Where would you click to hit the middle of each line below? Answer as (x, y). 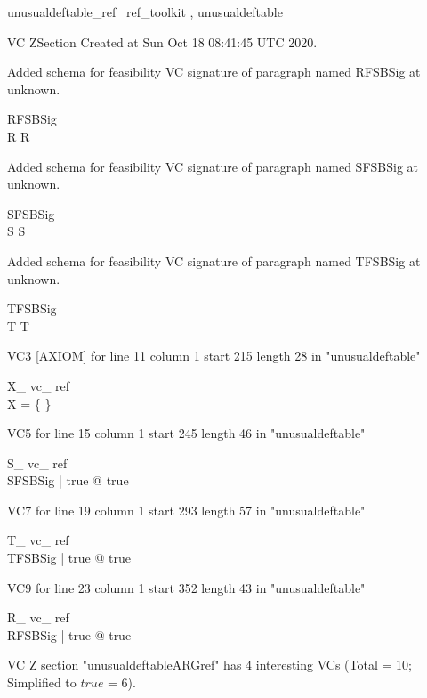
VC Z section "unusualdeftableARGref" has (125, 665)
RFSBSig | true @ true (69, 634)
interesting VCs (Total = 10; (334, 665)
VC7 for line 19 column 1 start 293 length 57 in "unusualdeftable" (186, 510)
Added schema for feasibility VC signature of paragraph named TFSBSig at (214, 260)
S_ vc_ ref (37, 463)
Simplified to (42, 682)
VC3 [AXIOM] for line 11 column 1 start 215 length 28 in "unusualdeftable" (214, 356)
